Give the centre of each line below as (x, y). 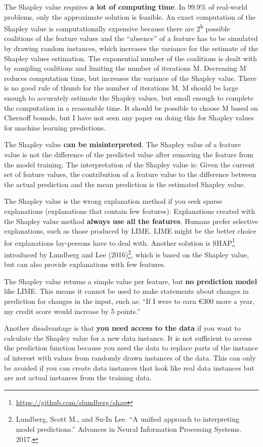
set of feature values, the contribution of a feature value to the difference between (130, 174)
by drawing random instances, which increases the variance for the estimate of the (131, 48)
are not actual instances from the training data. (78, 377)
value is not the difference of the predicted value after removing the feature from (129, 154)
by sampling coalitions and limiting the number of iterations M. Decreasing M (125, 68)
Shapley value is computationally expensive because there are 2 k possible (117, 28)
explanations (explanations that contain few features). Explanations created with (130, 211)
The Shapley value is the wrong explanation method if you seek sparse (113, 201)
